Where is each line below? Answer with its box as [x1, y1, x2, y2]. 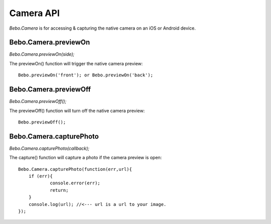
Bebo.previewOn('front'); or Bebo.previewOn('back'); [18, 72, 153, 78]
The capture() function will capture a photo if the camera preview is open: [9, 155, 162, 161]
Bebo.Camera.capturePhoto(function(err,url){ [18, 166, 132, 172]
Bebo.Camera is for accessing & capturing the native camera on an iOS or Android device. [9, 25, 196, 31]
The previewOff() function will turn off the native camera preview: [9, 107, 145, 114]
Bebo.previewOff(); [18, 119, 66, 125]
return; [50, 187, 69, 193]
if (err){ [28, 173, 53, 179]
